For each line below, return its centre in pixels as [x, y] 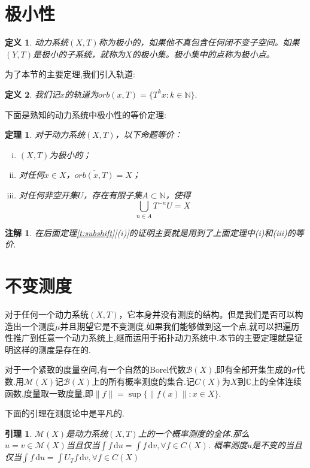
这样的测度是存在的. [52, 349]
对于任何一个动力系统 [47, 314]
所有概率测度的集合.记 [151, 381]
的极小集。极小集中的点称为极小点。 [203, 54]
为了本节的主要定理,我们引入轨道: [70, 74]
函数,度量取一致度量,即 [49, 393]
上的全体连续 [276, 381]
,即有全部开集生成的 [253, 369]
